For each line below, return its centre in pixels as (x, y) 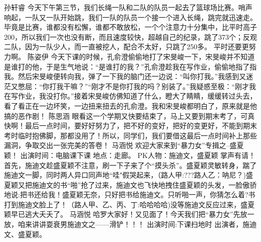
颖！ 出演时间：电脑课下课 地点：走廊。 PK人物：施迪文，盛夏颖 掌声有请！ (130, 155)
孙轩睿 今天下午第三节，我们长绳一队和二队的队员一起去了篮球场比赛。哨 (125, 7)
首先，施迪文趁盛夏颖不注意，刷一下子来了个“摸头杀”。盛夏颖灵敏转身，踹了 (130, 165)
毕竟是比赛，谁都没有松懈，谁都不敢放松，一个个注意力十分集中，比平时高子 (130, 27)
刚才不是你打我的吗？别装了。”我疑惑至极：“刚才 (170, 86)
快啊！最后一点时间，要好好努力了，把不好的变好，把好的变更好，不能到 (123, 126)
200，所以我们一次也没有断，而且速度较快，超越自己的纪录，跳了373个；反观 (130, 36)
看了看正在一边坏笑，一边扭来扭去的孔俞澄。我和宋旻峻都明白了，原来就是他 (130, 105)
